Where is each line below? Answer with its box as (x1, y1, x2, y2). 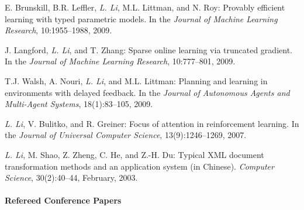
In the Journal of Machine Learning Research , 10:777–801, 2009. (5, 55, 236, 67)
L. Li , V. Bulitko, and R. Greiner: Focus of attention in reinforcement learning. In (5, 117, 299, 129)
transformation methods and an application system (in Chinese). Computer (5, 160, 274, 172)
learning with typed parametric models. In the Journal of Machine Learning (5, 12, 278, 25)
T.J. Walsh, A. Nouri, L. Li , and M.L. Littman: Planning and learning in (5, 74, 268, 87)
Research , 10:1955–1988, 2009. (5, 24, 112, 36)
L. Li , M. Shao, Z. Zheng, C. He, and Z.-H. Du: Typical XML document (5, 148, 264, 160)
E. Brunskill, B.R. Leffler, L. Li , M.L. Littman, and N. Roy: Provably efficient (5, 1, 285, 13)
